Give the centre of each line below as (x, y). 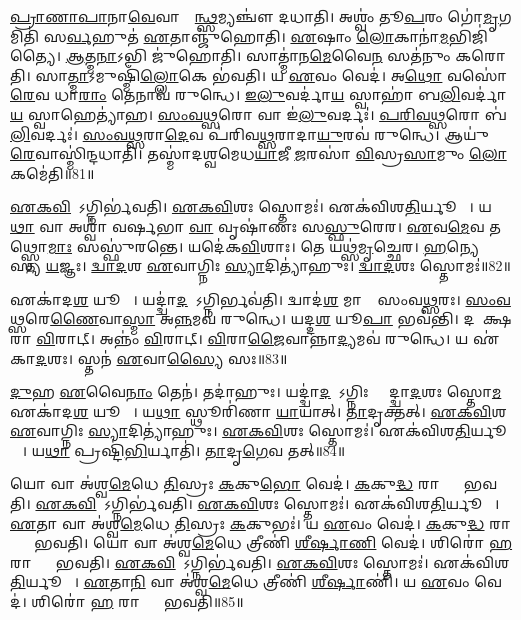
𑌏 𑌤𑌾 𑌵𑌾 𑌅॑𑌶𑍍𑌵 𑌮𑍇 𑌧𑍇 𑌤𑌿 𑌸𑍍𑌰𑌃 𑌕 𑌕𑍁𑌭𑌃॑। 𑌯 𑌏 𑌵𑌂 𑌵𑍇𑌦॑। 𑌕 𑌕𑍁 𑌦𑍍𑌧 (247, 522)
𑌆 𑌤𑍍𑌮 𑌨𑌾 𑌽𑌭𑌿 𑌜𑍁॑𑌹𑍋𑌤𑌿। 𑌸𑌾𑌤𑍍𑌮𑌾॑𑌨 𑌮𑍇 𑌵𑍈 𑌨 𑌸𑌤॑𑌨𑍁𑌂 (258, 55)
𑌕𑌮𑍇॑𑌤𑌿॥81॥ (52, 172)
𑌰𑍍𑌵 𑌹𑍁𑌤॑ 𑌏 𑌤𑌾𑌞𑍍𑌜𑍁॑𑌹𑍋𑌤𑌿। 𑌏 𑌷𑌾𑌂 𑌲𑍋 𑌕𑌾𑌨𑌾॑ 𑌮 (257, 35)
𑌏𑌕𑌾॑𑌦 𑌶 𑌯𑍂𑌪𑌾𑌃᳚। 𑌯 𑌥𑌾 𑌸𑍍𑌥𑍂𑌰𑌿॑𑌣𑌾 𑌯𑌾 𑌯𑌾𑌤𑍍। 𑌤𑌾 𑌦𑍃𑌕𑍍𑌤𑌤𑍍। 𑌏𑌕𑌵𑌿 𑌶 (258, 410)
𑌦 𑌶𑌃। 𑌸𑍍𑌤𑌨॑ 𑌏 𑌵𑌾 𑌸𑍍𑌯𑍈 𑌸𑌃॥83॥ (161, 357)
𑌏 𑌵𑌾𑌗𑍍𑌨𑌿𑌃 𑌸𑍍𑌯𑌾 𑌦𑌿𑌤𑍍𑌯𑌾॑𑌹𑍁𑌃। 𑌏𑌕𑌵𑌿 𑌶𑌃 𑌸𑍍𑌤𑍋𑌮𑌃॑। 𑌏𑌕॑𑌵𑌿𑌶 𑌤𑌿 (240, 430)
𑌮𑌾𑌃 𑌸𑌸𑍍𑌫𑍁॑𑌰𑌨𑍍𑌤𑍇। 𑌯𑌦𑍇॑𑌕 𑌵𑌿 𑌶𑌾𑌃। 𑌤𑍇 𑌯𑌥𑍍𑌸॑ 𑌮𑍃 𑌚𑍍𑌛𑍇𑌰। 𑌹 (247, 245)
